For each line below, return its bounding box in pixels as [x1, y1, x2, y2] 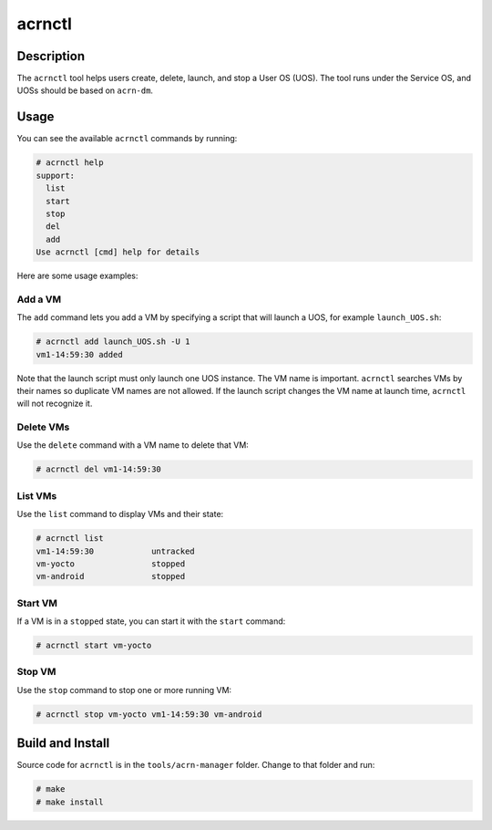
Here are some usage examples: [16, 270, 138, 282]
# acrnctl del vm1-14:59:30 [36, 464, 161, 474]
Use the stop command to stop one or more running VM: [16, 684, 232, 695]
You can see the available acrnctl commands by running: [16, 133, 238, 144]
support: [36, 170, 76, 181]
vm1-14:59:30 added [36, 349, 123, 359]
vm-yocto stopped [36, 558, 186, 569]
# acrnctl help [36, 158, 104, 168]
